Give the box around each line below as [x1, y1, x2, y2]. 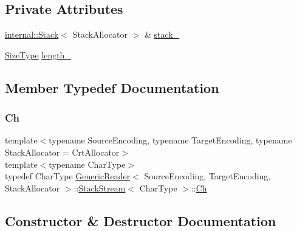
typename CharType [49, 157, 126, 170]
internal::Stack [5, 28, 59, 41]
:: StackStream [73, 181, 126, 194]
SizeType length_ [5, 48, 71, 61]
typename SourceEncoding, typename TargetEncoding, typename [49, 134, 292, 147]
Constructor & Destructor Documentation [5, 211, 276, 230]
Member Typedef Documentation [5, 78, 219, 97]
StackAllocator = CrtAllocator [5, 145, 120, 158]
